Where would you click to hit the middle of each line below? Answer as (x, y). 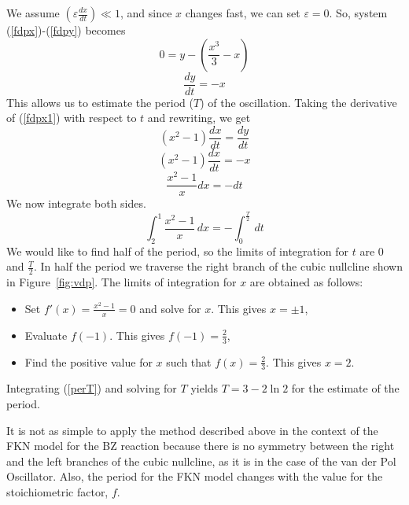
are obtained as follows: (306, 282)
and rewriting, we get (199, 118)
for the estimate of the (345, 388)
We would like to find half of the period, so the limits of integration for (178, 251)
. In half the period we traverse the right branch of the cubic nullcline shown (218, 266)
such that (189, 361)
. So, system (358, 13)
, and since (146, 13)
